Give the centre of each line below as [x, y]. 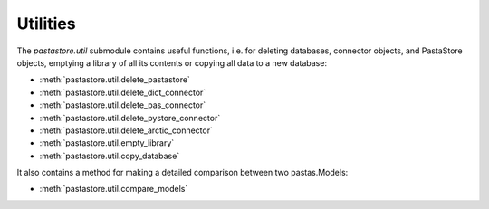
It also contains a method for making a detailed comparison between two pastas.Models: [182, 173]
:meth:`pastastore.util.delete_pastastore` [115, 80]
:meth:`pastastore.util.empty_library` [107, 143]
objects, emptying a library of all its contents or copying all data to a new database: [172, 62]
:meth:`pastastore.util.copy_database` [110, 156]
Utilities [46, 24]
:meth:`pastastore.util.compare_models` [114, 189]
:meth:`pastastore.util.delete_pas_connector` [123, 105]
